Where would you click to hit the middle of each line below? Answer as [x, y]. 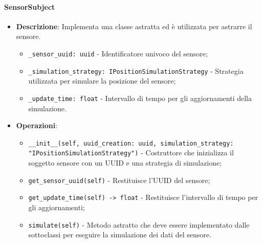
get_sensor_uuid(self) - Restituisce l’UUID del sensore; [119, 180]
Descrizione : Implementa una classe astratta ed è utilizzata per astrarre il [134, 26]
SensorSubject [30, 6]
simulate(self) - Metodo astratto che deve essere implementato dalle [139, 224]
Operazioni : [37, 125]
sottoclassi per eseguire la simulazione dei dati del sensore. [120, 235]
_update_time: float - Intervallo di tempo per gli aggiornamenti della [140, 98]
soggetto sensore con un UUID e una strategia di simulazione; [125, 163]
